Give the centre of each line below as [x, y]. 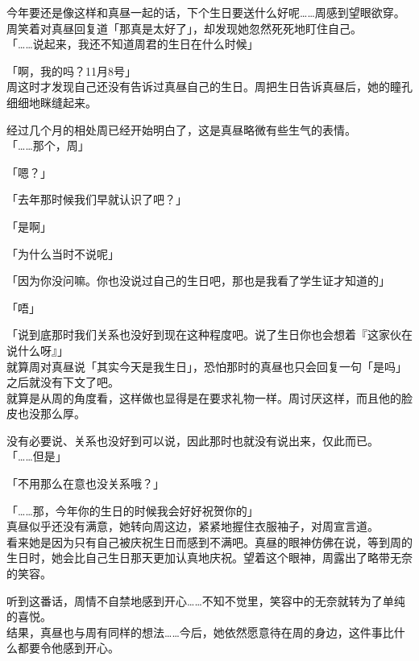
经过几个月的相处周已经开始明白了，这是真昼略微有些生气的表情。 [181, 129]
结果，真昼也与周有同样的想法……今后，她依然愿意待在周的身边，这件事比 [200, 632]
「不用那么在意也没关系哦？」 [85, 483]
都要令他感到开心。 [68, 648]
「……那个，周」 [48, 145]
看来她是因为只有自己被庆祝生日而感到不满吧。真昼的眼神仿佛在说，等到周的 [209, 541]
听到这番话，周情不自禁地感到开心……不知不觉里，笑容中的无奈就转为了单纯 [206, 600]
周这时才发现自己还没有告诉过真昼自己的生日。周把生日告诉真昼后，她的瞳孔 [209, 87]
